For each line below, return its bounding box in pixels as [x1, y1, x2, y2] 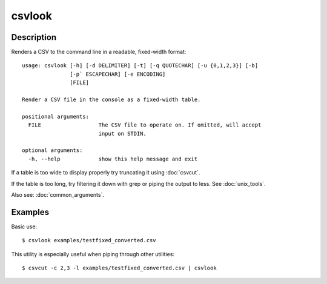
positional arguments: [22, 113, 90, 120]
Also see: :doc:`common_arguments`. [11, 191, 104, 198]
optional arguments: [22, 147, 83, 154]
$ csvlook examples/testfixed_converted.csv [22, 237, 157, 244]
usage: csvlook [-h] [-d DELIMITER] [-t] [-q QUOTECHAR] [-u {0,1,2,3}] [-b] [22, 62, 259, 69]
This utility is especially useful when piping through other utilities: [11, 250, 175, 257]
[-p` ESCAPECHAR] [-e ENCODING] [70, 70, 166, 78]
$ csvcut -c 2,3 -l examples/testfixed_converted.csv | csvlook [22, 265, 217, 271]
